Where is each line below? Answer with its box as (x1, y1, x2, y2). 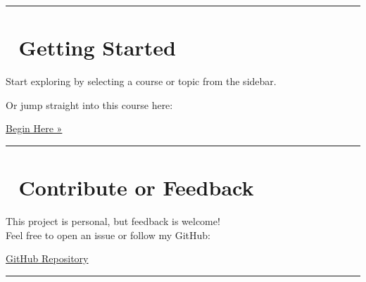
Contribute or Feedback (18, 173, 254, 202)
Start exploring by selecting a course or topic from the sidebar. (6, 74, 277, 89)
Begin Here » (6, 121, 63, 136)
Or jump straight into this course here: (6, 97, 173, 112)
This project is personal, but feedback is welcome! (6, 214, 220, 229)
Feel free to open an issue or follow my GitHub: (6, 227, 211, 242)
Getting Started (18, 33, 176, 62)
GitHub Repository (6, 251, 89, 266)
